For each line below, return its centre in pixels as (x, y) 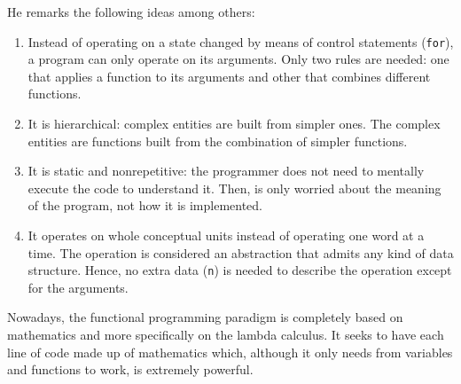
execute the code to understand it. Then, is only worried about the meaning (234, 188)
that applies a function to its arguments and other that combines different (229, 76)
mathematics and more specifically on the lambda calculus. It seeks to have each (226, 335)
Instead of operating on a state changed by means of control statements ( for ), (241, 41)
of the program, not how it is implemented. (145, 205)
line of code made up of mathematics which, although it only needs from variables (230, 352)
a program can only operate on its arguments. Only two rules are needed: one (238, 59)
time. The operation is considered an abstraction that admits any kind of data (241, 252)
